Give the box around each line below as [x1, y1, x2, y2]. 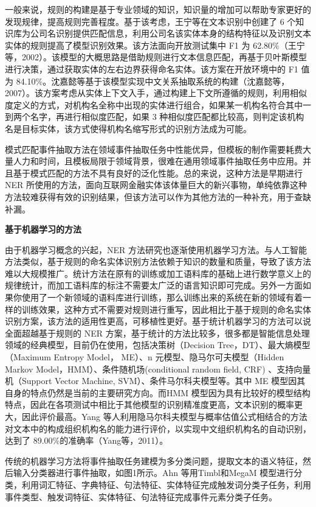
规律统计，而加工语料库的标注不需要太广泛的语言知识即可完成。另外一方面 [5, 279, 303, 292]
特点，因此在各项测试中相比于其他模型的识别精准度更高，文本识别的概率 [5, 398, 294, 411]
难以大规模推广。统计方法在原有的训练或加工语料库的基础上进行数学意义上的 [5, 267, 311, 279]
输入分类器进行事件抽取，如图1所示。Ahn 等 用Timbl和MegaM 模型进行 [13, 466, 294, 479]
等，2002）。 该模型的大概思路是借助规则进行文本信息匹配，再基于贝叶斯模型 [5, 51, 307, 63]
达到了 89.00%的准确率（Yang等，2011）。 [5, 434, 168, 447]
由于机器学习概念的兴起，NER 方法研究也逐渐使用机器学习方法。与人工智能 [5, 243, 307, 256]
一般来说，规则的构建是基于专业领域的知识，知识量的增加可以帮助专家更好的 [5, 3, 311, 15]
